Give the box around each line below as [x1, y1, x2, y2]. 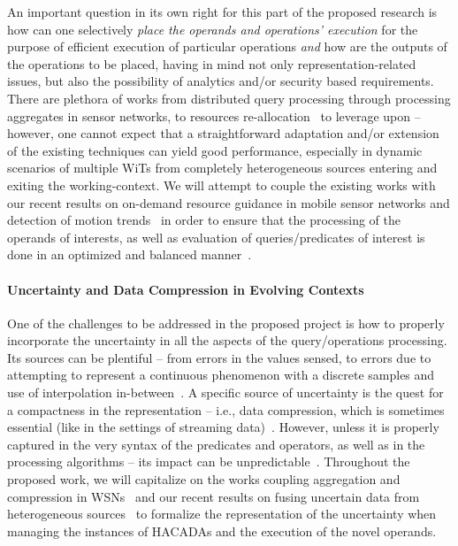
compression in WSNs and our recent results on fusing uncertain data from [7, 487, 420, 505]
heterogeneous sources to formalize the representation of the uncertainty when [7, 504, 437, 523]
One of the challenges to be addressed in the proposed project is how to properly [7, 313, 445, 332]
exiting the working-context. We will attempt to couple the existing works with [7, 175, 436, 194]
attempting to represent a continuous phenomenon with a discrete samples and [7, 365, 435, 384]
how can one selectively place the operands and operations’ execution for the [7, 19, 418, 38]
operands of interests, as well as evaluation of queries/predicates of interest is [7, 227, 425, 246]
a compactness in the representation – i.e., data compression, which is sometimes [7, 400, 445, 419]
